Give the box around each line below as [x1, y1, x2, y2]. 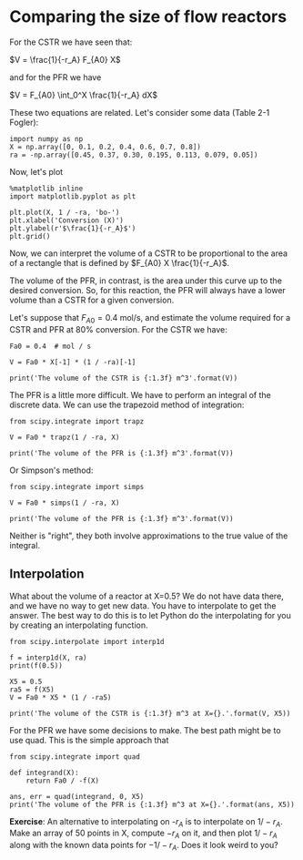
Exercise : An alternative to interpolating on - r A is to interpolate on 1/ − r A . [9, 815, 284, 829]
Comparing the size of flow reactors [9, 6, 288, 27]
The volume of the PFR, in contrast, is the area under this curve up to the [9, 275, 282, 286]
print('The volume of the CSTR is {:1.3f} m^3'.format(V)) [9, 374, 238, 383]
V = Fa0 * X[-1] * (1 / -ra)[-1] [9, 357, 136, 366]
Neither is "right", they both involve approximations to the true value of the [9, 530, 288, 541]
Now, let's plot [9, 166, 64, 177]
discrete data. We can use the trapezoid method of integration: [9, 399, 245, 410]
